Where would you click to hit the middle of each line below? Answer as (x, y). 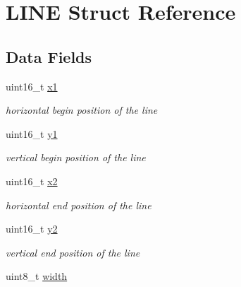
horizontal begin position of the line (82, 110)
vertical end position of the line (73, 252)
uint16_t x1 (32, 86)
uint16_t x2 (32, 181)
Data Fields (49, 56)
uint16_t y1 (32, 133)
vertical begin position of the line (76, 157)
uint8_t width (37, 276)
